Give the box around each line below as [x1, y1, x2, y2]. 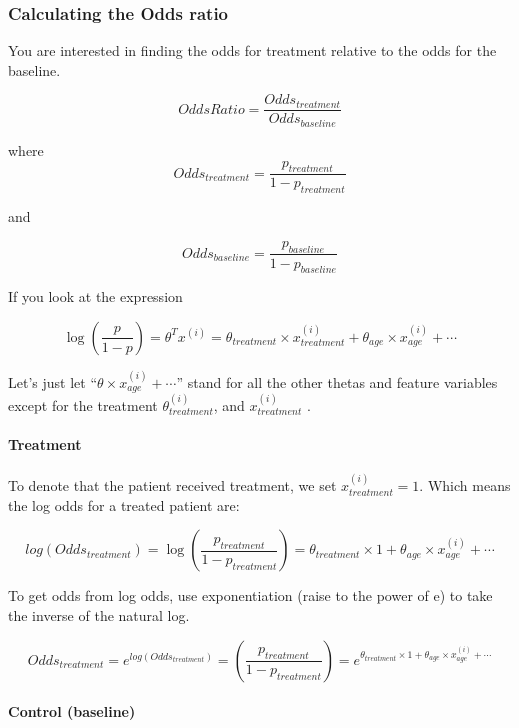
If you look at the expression [8, 286, 183, 307]
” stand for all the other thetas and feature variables [176, 371, 498, 392]
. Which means [419, 475, 511, 496]
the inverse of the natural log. [8, 604, 190, 625]
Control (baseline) [8, 701, 136, 722]
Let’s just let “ [8, 371, 97, 392]
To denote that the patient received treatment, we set [8, 475, 337, 496]
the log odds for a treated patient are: [8, 494, 240, 515]
